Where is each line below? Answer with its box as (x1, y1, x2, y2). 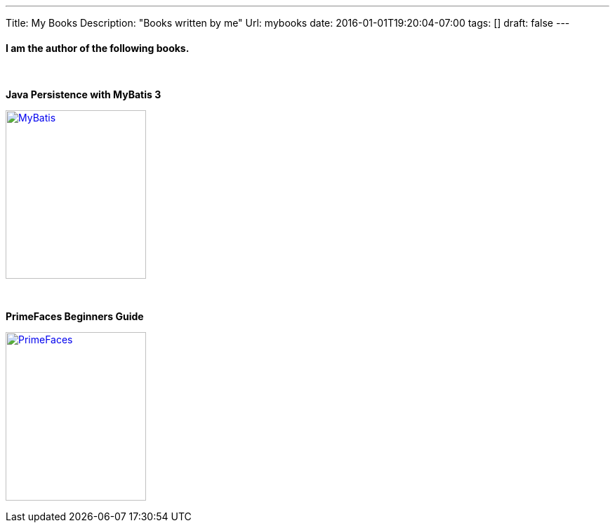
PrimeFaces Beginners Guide (6, 310, 144, 323)
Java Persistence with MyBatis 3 (6, 88, 161, 101)
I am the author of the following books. (6, 41, 190, 54)
